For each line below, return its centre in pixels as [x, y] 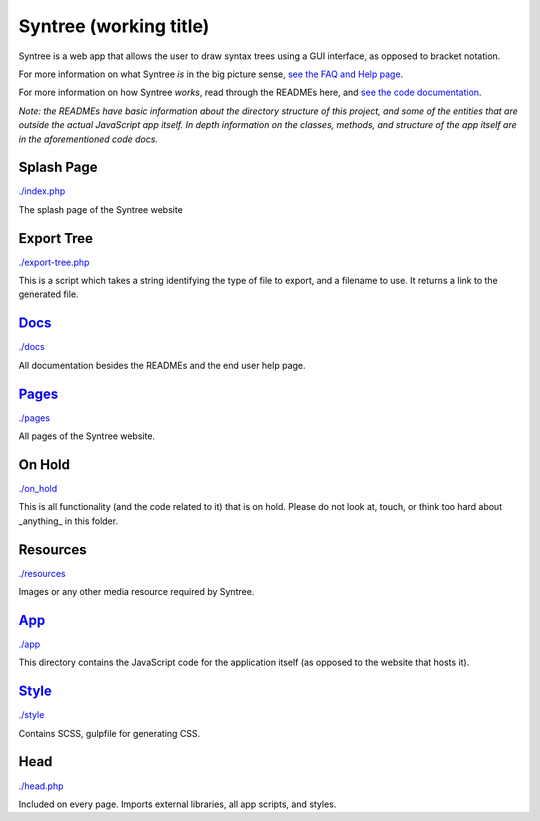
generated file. [48, 294]
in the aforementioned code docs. [88, 139]
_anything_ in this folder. [68, 521]
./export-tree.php [54, 262]
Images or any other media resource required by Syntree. [136, 592]
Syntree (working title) [114, 26]
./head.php [41, 786]
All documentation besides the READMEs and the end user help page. [162, 365]
